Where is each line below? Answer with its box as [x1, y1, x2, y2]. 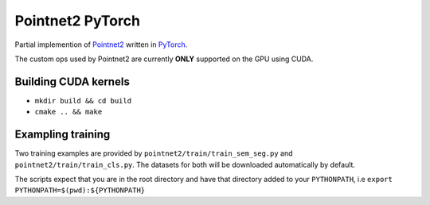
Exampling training [14, 128, 111, 141]
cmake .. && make [34, 107, 103, 117]
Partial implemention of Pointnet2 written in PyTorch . [14, 40, 188, 49]
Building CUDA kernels [14, 75, 131, 88]
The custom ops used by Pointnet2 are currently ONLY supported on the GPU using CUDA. [14, 54, 314, 64]
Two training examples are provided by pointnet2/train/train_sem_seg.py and [14, 149, 294, 158]
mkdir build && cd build [34, 96, 131, 105]
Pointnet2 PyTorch [14, 12, 141, 29]
